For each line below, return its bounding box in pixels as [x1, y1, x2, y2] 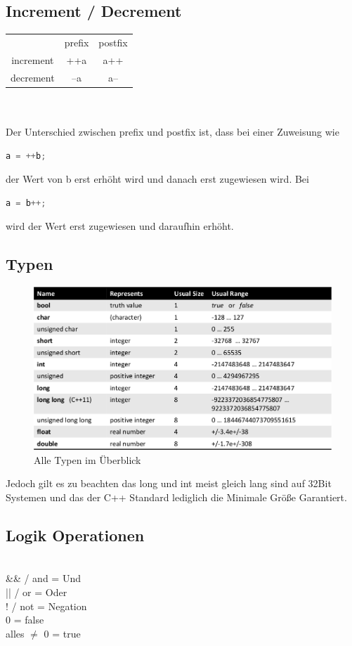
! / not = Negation [6, 598, 87, 613]
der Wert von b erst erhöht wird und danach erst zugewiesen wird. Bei [6, 172, 309, 186]
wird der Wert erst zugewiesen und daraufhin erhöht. [6, 219, 234, 233]
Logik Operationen [6, 524, 145, 545]
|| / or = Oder [6, 584, 67, 599]
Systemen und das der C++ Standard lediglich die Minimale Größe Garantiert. [6, 489, 347, 504]
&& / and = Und [6, 571, 81, 586]
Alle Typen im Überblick [34, 452, 141, 467]
